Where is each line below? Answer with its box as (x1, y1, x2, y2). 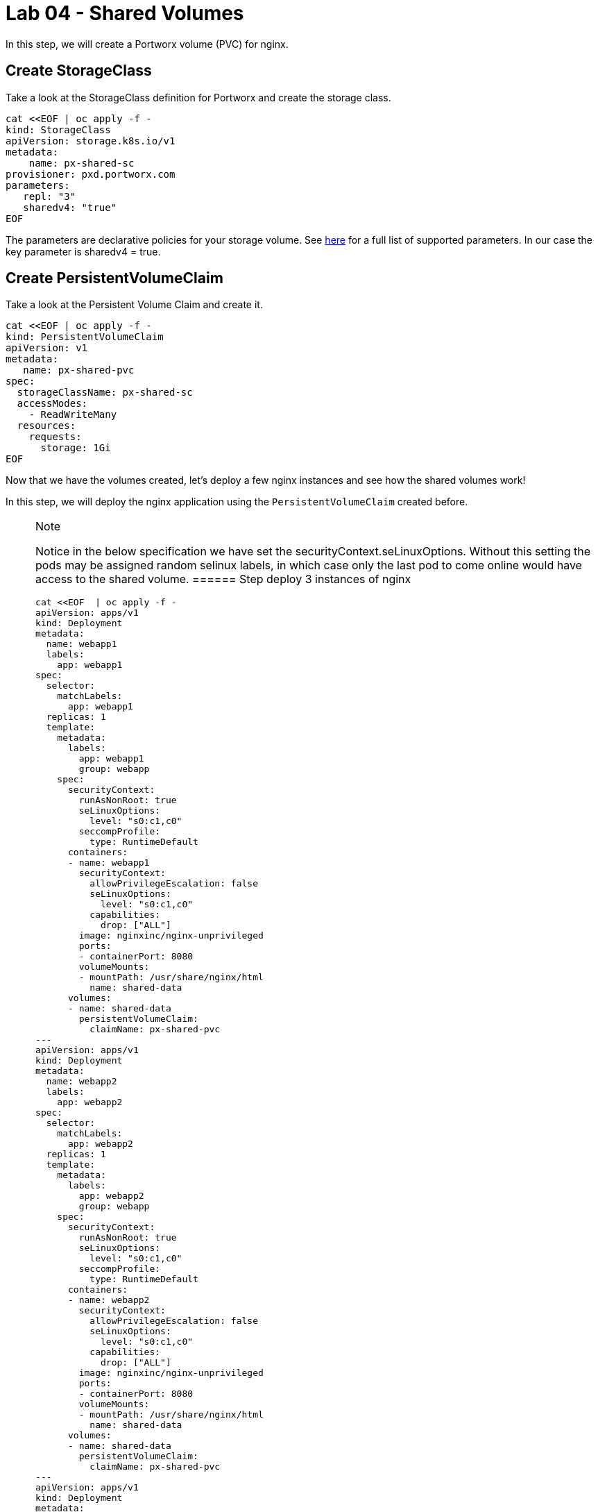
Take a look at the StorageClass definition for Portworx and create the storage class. (6, 91, 391, 103)
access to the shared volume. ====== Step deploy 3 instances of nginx (35, 572, 411, 587)
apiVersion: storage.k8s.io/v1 (6, 135, 176, 146)
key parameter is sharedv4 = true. (6, 245, 161, 258)
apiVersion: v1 (6, 342, 88, 354)
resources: (17, 420, 76, 432)
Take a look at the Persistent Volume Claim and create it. (6, 299, 263, 311)
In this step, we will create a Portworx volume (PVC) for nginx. (6, 37, 289, 50)
